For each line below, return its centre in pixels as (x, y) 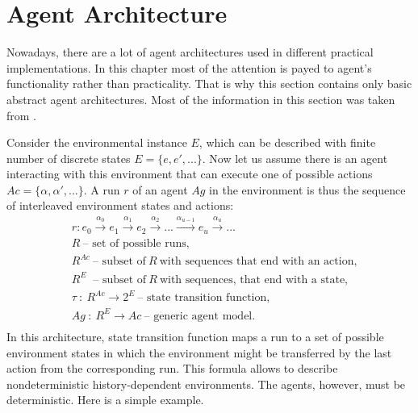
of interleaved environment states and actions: (120, 205)
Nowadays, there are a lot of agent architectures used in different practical (190, 52)
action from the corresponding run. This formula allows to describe (172, 368)
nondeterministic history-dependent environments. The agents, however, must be (206, 384)
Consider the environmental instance (97, 142)
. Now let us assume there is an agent (295, 158)
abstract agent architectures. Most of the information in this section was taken (201, 99)
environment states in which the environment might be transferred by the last (199, 352)
